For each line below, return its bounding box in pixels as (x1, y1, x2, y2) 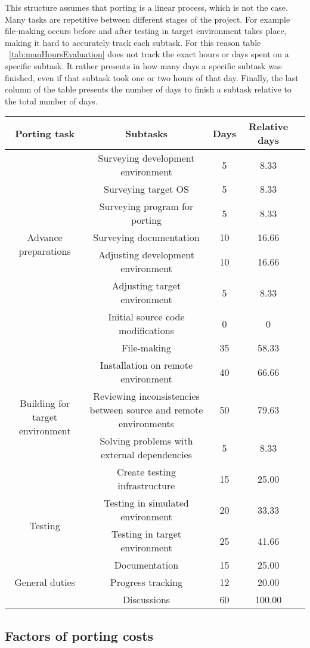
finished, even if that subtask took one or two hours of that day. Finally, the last (5, 71, 299, 84)
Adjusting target (111, 279, 181, 293)
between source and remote (89, 403, 203, 417)
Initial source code (108, 310, 185, 324)
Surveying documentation (93, 230, 200, 245)
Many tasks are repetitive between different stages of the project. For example (5, 13, 290, 25)
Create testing (117, 465, 176, 479)
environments (118, 416, 174, 431)
